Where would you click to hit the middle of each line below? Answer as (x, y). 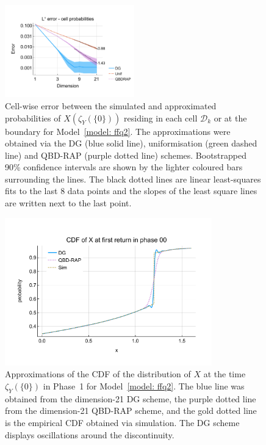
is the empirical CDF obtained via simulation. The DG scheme (122, 422)
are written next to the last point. (68, 203)
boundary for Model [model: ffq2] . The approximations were (118, 131)
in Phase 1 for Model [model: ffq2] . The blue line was (144, 385)
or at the (230, 118)
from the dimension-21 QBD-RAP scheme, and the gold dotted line (131, 411)
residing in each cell (161, 118)
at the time (225, 374)
